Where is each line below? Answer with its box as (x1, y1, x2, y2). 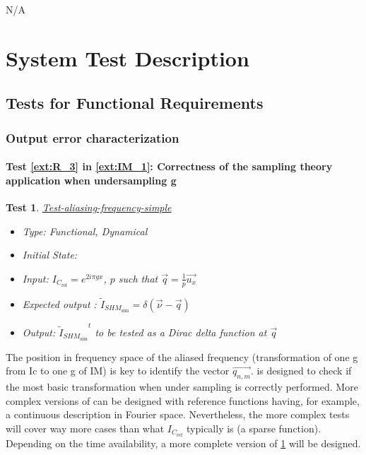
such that (118, 271, 158, 285)
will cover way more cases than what (6, 420, 165, 435)
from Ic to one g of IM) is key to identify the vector (6, 363, 230, 378)
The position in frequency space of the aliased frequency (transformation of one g (6, 349, 358, 364)
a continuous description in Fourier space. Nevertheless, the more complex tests (6, 407, 350, 422)
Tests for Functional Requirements (6, 92, 264, 114)
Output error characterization (6, 129, 179, 146)
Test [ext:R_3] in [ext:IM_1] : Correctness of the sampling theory (6, 159, 333, 174)
